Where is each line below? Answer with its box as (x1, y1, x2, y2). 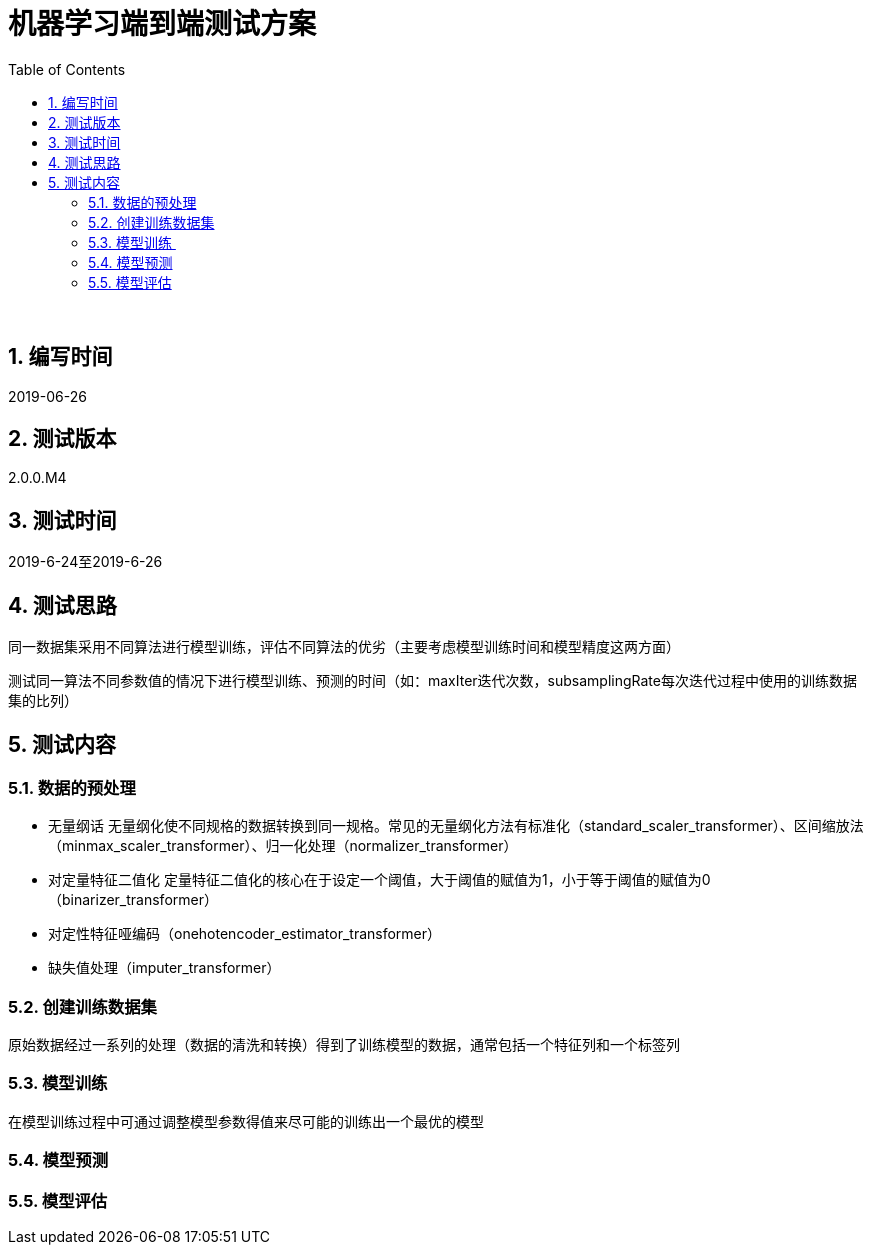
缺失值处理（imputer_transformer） (48, 959, 281, 977)
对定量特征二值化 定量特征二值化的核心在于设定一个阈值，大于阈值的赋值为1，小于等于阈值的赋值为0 (48, 871, 711, 889)
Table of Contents (8, 60, 126, 78)
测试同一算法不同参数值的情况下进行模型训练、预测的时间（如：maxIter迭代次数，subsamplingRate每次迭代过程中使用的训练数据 (8, 672, 857, 690)
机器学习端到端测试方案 (8, 7, 317, 41)
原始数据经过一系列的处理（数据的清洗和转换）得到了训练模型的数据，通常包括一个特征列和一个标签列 (8, 1036, 680, 1054)
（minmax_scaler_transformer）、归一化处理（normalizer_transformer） (48, 837, 518, 855)
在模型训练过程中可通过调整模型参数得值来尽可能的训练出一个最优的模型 (8, 1112, 484, 1130)
